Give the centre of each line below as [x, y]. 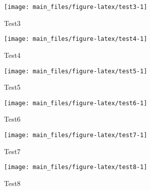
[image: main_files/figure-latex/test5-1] [76, 71]
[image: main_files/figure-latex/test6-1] [76, 103]
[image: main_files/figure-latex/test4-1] [76, 39]
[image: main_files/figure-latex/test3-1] [76, 7]
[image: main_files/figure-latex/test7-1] [76, 135]
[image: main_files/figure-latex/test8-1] [76, 167]
